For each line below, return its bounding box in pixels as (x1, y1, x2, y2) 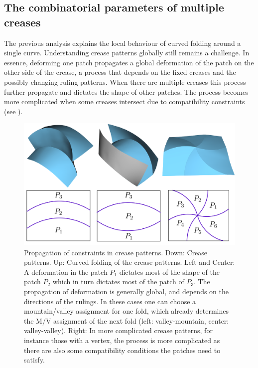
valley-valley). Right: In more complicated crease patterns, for (24, 325, 213, 336)
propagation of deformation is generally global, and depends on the (24, 286, 229, 297)
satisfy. (24, 355, 45, 365)
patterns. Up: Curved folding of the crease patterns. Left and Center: (24, 257, 235, 267)
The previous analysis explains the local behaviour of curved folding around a (4, 37, 241, 48)
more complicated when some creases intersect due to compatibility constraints (4, 96, 245, 107)
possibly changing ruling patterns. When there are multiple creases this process (4, 76, 246, 87)
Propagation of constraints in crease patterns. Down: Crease (24, 247, 208, 257)
